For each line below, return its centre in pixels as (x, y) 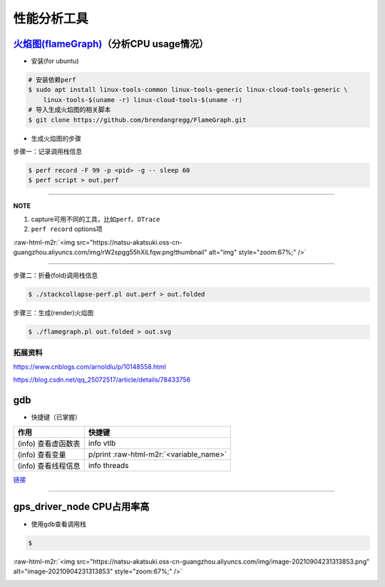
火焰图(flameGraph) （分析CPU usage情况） (111, 44)
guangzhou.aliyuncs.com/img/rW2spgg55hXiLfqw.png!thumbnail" (110, 252)
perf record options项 (67, 229)
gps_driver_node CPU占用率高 (81, 507)
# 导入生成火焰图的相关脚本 (70, 110)
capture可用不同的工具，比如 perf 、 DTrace (96, 219)
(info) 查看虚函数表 (49, 444)
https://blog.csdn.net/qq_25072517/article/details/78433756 (102, 380)
